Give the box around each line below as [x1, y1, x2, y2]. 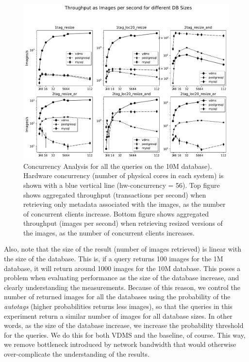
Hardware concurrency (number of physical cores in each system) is [23, 170, 224, 181]
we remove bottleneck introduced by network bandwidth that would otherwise [4, 339, 236, 349]
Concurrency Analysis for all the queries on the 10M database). [23, 161, 212, 171]
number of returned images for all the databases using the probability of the [4, 291, 231, 302]
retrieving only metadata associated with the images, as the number [23, 199, 226, 209]
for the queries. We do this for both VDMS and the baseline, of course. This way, [4, 329, 246, 340]
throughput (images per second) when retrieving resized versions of [23, 218, 223, 228]
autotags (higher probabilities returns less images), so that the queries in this [4, 301, 232, 311]
